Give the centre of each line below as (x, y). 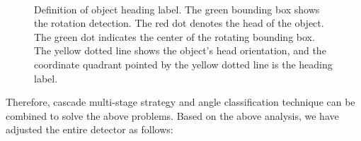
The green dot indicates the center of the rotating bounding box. (174, 36)
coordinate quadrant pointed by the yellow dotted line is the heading (183, 64)
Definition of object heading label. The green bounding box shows (177, 9)
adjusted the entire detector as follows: (90, 129)
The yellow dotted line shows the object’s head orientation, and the (180, 50)
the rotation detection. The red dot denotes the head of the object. (179, 23)
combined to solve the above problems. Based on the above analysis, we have (172, 115)
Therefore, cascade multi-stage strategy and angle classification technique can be (180, 102)
